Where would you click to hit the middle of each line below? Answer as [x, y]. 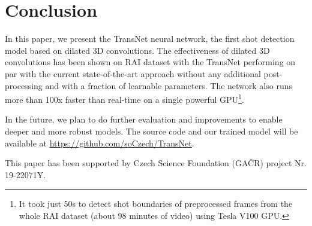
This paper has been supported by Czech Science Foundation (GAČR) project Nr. [156, 163]
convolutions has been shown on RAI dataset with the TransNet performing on [150, 62]
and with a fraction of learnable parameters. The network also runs [169, 85]
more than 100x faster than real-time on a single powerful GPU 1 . [124, 98]
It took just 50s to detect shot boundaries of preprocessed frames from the [156, 204]
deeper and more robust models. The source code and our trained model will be [151, 131]
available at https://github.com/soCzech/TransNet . [100, 143]
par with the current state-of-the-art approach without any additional [133, 73]
